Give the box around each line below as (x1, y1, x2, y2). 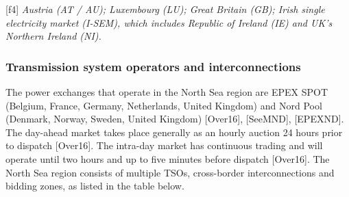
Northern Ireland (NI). (5, 29, 101, 43)
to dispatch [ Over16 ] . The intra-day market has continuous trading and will (5, 138, 323, 153)
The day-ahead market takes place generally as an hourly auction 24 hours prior (5, 124, 343, 139)
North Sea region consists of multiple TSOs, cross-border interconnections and (5, 165, 335, 179)
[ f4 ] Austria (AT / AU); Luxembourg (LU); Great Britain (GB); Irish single (5, 2, 325, 16)
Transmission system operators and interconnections (5, 57, 301, 75)
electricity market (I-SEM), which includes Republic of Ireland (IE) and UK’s (5, 15, 333, 29)
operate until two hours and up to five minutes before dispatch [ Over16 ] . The (5, 151, 330, 166)
